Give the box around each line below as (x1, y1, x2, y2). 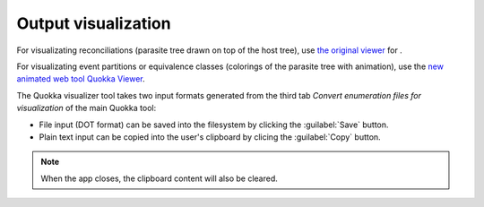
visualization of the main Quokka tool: (16, 103, 157, 114)
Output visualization (16, 13, 171, 33)
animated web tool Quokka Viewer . (16, 73, 145, 84)
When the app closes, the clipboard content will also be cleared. (40, 173, 278, 184)
